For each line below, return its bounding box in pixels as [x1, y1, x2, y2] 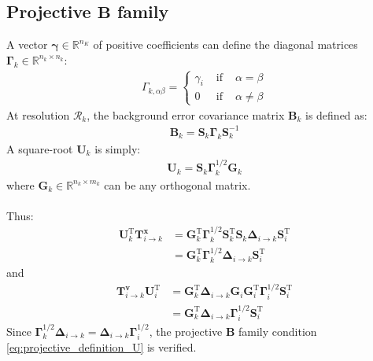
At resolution [6, 106, 70, 123]
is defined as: [305, 106, 367, 123]
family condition [238, 322, 317, 339]
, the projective [149, 322, 223, 339]
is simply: [94, 140, 141, 157]
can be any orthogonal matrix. [104, 176, 251, 193]
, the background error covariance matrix [87, 106, 285, 123]
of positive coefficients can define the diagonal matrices [93, 36, 358, 53]
